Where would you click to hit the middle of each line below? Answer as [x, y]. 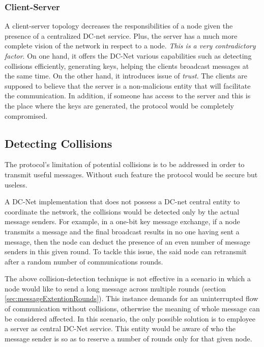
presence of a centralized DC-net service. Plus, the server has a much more [121, 35]
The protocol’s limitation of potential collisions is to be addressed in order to [125, 164]
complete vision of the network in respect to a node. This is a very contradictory [130, 46]
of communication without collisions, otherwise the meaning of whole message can [132, 309]
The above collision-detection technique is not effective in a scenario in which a [128, 278]
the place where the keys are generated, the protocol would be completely [119, 105]
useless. [16, 184]
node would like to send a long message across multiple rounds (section [115, 288]
